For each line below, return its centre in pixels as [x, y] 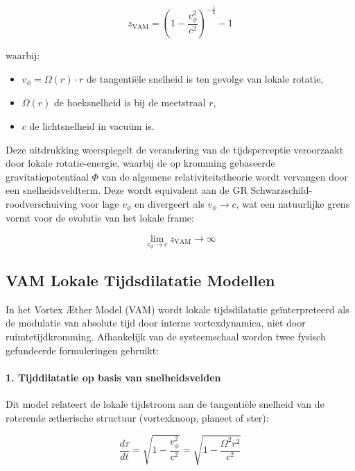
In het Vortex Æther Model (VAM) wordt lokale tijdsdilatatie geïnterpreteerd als [177, 309]
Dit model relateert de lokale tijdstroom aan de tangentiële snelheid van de [165, 404]
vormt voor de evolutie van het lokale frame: [100, 218]
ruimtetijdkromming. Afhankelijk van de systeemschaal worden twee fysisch [166, 337]
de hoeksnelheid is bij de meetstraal [130, 102]
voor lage [99, 203]
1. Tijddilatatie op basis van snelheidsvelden [113, 377]
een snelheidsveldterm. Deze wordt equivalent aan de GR [127, 190]
